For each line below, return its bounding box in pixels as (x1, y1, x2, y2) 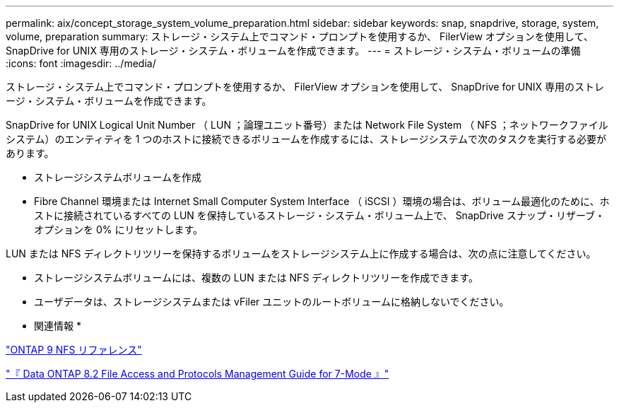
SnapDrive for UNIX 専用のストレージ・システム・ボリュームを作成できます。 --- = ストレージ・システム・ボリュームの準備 (6, 45, 581, 57)
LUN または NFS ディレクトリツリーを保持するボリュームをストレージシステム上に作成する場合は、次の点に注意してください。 (6, 247, 596, 260)
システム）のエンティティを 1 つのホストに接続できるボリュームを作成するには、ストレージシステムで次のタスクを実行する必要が (6, 133, 607, 145)
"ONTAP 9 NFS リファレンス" (6, 344, 142, 356)
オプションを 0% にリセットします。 (34, 223, 204, 235)
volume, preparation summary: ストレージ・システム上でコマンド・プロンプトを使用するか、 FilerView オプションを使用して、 (6, 30, 594, 42)
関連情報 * (34, 320, 81, 332)
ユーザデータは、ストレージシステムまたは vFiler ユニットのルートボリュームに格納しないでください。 (34, 296, 509, 308)
